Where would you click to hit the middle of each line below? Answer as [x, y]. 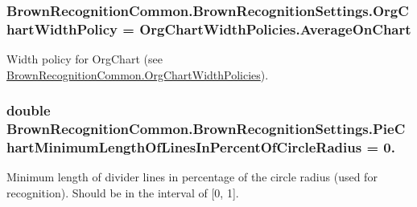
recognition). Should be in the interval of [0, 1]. [123, 192]
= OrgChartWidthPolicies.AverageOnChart [267, 28]
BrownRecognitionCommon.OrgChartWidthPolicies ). [138, 74]
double [29, 110]
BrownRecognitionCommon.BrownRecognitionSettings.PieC [206, 129]
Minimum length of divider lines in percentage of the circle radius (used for [192, 177]
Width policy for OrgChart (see [85, 59]
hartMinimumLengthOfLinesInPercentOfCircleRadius [184, 147]
